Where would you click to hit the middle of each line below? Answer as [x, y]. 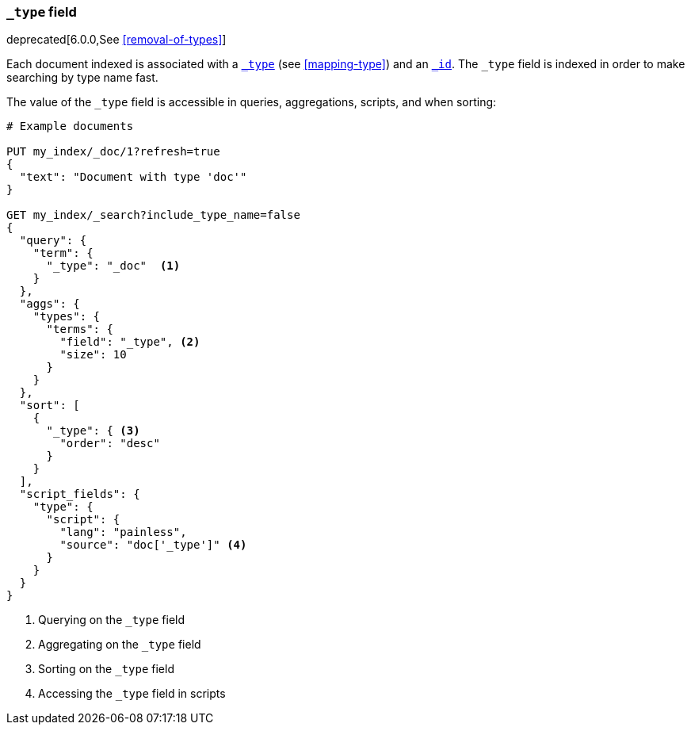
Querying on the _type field [112, 620]
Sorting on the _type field [106, 669]
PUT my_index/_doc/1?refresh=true [113, 152]
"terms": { [80, 329]
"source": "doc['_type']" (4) [153, 545]
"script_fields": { [80, 494]
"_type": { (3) [93, 431]
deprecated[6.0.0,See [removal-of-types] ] [116, 40]
